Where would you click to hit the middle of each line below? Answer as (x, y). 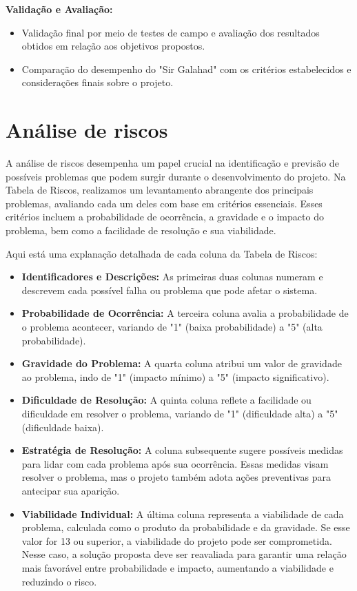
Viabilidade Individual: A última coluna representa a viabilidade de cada (183, 514)
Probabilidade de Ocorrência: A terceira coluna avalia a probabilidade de (185, 313)
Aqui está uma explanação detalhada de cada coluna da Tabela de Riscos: (162, 253)
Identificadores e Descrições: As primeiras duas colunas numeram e (172, 277)
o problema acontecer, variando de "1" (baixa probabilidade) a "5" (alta (172, 327)
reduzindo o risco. (59, 581)
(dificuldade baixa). (63, 427)
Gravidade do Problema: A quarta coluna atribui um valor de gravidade (182, 363)
